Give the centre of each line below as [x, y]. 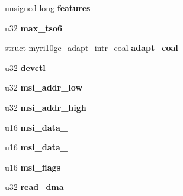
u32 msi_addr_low [44, 87]
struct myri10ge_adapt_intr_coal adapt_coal [91, 48]
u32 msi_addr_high [46, 107]
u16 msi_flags [33, 167]
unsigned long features [48, 8]
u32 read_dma [34, 187]
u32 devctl [25, 67]
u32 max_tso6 [34, 28]
